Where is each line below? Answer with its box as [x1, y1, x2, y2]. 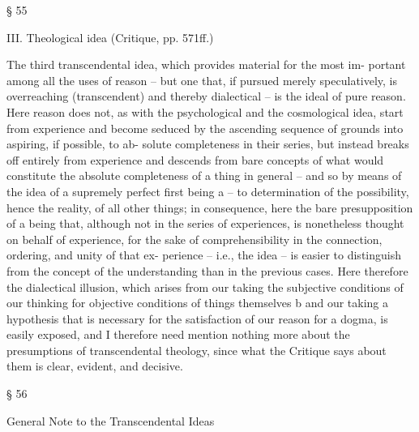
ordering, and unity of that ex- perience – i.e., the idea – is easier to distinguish [6, 246, 401, 263]
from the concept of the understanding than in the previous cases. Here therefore [6, 262, 408, 279]
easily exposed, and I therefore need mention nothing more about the [6, 326, 350, 343]
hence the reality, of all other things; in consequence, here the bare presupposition [6, 199, 413, 216]
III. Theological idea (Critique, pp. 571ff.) [6, 28, 214, 45]
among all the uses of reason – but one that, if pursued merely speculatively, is [6, 71, 398, 88]
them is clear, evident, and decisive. [6, 357, 183, 374]
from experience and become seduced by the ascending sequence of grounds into [6, 119, 404, 136]
